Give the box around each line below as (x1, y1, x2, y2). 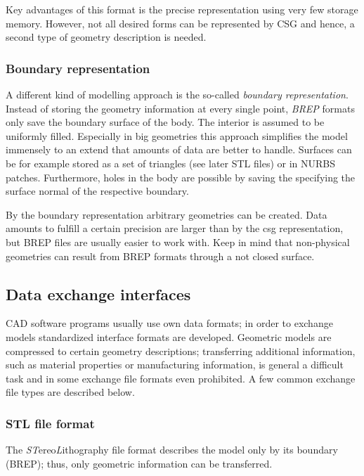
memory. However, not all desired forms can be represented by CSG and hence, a (6, 15, 355, 30)
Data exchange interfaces (6, 283, 191, 304)
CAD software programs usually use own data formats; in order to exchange (6, 316, 333, 330)
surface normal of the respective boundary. (6, 184, 189, 198)
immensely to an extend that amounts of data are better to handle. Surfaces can (6, 142, 352, 157)
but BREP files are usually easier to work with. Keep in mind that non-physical (6, 234, 350, 249)
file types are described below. (6, 385, 135, 399)
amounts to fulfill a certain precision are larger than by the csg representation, (6, 221, 344, 236)
